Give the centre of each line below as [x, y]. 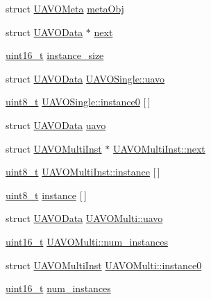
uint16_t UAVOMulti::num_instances [87, 241]
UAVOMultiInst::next [159, 148]
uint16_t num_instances [58, 288]
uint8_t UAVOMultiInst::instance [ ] [83, 172]
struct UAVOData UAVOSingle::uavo [85, 78]
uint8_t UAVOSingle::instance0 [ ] [78, 102]
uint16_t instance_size [55, 55]
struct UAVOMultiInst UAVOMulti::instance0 [104, 265]
